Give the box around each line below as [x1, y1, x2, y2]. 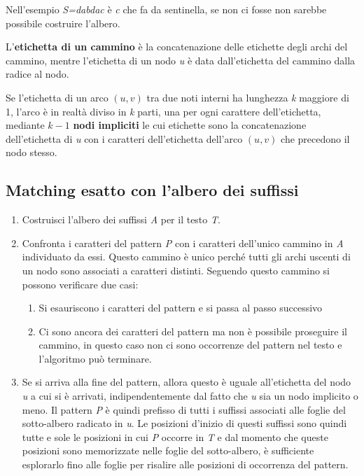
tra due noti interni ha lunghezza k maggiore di [146, 90, 349, 104]
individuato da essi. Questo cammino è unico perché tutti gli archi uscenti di [22, 249, 351, 264]
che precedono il [281, 131, 350, 146]
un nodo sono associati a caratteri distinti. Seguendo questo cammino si [22, 262, 330, 277]
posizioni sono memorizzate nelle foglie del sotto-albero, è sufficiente [22, 443, 314, 458]
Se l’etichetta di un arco [6, 90, 108, 104]
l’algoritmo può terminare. [38, 351, 152, 365]
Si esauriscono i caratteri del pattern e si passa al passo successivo [38, 300, 323, 315]
